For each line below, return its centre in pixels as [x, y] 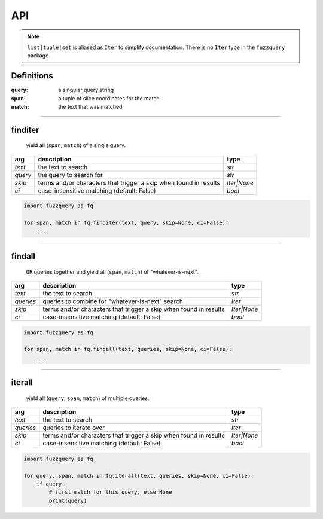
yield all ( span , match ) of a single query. [76, 145]
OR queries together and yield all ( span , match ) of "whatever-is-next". [112, 271]
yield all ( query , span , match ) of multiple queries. [88, 398]
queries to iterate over [74, 428]
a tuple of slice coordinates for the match [109, 98]
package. [39, 56]
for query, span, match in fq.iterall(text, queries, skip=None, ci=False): [139, 476]
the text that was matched [90, 107]
